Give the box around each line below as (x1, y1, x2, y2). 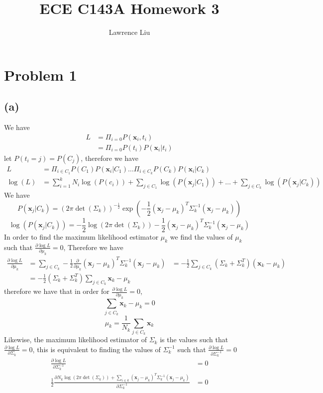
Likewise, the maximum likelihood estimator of (4, 334, 147, 345)
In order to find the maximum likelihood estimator (4, 232, 159, 242)
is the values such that (160, 334, 228, 345)
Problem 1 (4, 64, 77, 85)
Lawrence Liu (108, 27, 150, 37)
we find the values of (170, 232, 233, 242)
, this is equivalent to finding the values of (32, 344, 161, 354)
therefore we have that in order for (4, 286, 109, 296)
